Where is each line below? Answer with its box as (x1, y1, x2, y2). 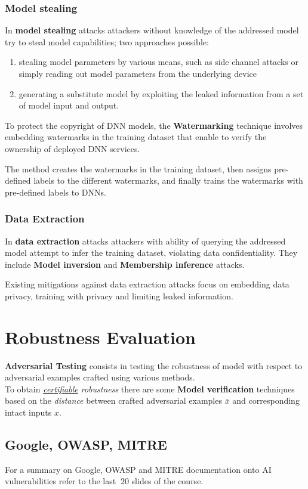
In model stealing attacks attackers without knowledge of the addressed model (5, 24, 299, 36)
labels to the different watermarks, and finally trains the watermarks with (33, 174, 303, 187)
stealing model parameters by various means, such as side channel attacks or (19, 55, 298, 68)
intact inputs (5, 406, 52, 419)
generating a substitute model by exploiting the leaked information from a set (19, 87, 304, 100)
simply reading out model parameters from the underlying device (19, 67, 257, 79)
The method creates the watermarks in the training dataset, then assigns (5, 162, 272, 175)
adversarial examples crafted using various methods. (5, 371, 195, 383)
